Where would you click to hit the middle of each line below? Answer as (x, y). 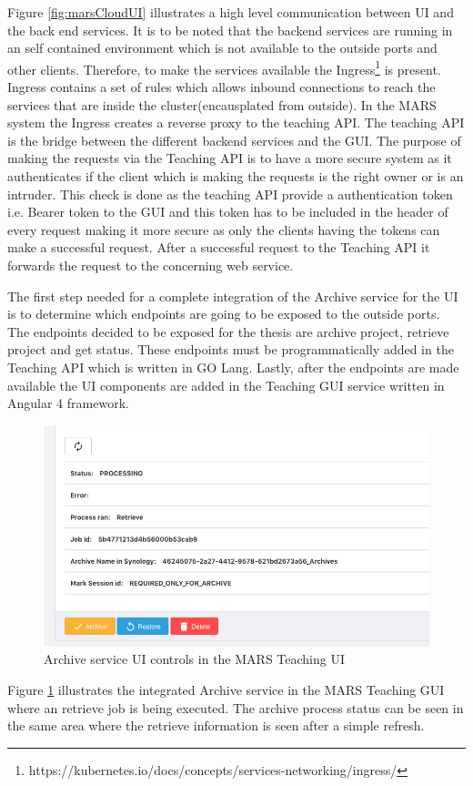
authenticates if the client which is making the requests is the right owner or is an (236, 176)
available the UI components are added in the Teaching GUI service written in (226, 385)
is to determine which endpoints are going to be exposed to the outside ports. (224, 314)
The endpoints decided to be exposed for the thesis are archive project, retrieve (228, 331)
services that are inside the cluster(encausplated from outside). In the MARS (222, 104)
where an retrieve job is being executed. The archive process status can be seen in (236, 707)
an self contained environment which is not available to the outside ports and (222, 48)
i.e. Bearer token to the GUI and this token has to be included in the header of (228, 212)
